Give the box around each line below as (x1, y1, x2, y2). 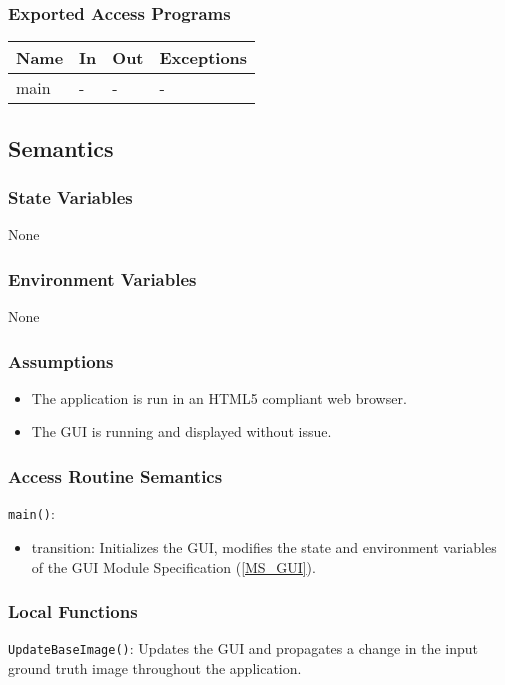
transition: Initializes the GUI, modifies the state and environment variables (31, 536, 497, 557)
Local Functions (8, 599, 138, 624)
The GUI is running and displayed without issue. (31, 421, 332, 442)
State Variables (8, 184, 133, 209)
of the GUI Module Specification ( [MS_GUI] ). (31, 556, 316, 577)
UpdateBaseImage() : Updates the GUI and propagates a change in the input (8, 638, 479, 659)
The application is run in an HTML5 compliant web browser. (31, 387, 407, 408)
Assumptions (8, 348, 114, 373)
